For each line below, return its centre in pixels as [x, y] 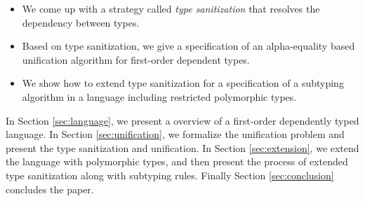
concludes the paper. [50, 189]
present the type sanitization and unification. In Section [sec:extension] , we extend [182, 147]
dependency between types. [81, 22]
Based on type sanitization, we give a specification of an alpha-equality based [188, 46]
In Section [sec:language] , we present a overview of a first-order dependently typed [182, 120]
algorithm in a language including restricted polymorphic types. [159, 96]
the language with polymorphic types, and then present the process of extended [177, 161]
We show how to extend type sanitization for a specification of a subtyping [183, 83]
